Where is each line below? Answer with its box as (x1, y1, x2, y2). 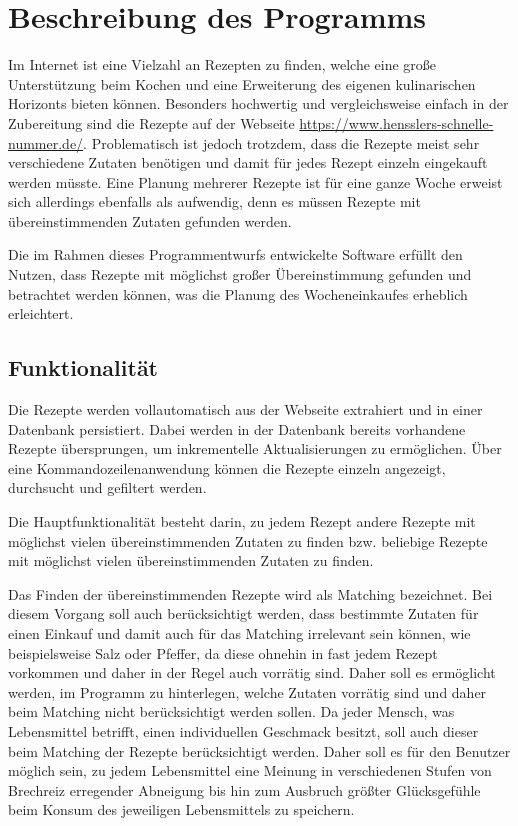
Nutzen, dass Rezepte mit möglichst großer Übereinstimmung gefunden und (8, 264, 472, 285)
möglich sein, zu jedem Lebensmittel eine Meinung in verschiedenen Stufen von (8, 760, 492, 781)
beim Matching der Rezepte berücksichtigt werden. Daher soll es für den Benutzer (8, 740, 511, 761)
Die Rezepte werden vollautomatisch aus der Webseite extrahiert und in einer (8, 399, 483, 420)
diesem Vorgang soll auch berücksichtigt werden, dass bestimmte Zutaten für (8, 603, 479, 624)
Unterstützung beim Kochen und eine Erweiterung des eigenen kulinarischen (8, 73, 476, 94)
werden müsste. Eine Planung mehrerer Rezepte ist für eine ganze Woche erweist (8, 171, 503, 192)
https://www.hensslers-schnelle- (299, 112, 494, 133)
